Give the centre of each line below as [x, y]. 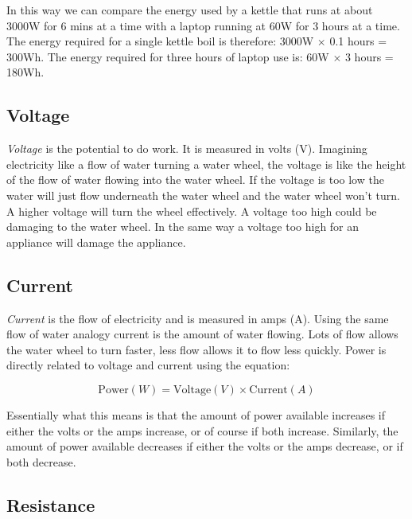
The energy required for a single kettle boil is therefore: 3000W [160, 41]
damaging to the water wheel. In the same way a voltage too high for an [183, 226]
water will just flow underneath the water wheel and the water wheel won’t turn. [203, 195]
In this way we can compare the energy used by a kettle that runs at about [190, 10]
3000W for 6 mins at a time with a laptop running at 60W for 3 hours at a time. [203, 25]
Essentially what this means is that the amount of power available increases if [196, 414]
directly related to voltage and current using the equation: [148, 365]
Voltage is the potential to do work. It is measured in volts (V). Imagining [187, 148]
